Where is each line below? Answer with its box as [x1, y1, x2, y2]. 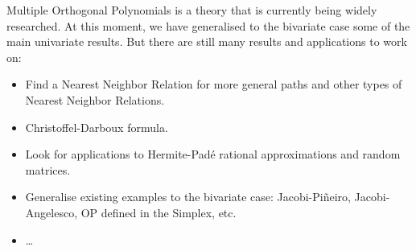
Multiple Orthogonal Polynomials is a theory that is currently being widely [6, 2, 377, 18]
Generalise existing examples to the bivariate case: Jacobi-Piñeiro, [25, 188, 351, 205]
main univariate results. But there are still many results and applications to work [6, 33, 407, 50]
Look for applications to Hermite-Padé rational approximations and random [25, 146, 401, 163]
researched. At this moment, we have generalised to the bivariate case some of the [6, 17, 410, 34]
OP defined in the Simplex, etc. [80, 204, 237, 220]
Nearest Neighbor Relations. [25, 91, 165, 108]
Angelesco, [25, 204, 78, 220]
